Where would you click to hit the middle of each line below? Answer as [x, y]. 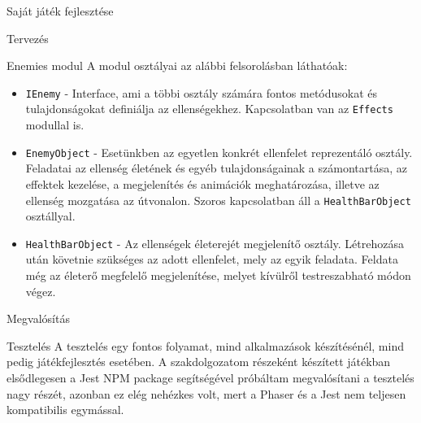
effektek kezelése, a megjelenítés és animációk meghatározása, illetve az [202, 183]
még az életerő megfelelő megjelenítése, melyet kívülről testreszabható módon [218, 275]
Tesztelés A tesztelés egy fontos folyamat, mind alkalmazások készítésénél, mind [205, 345]
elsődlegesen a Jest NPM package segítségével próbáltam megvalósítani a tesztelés [210, 377]
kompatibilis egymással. [65, 410]
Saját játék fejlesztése [60, 11]
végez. [41, 291]
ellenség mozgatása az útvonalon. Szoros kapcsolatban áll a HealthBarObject [218, 200]
